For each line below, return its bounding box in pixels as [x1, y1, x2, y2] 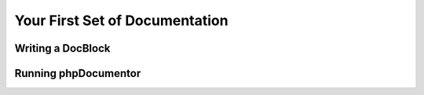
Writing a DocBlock [14, 42, 111, 55]
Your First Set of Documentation [14, 12, 228, 29]
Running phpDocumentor [14, 67, 141, 80]
